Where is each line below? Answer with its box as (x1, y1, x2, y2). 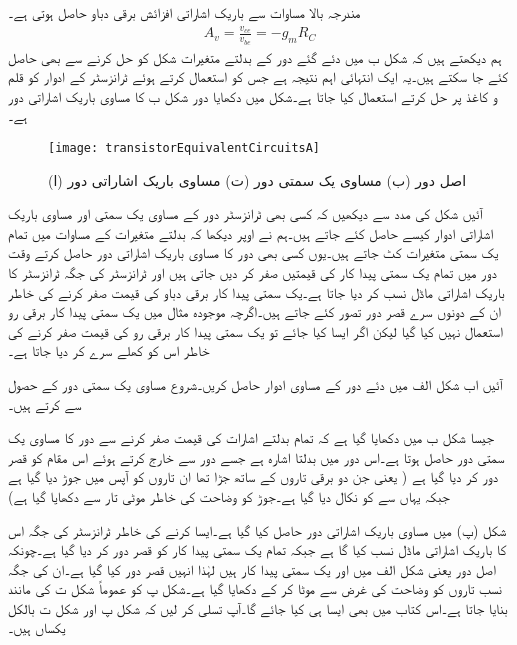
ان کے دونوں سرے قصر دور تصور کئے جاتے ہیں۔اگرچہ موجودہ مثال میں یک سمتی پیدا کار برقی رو (8, 301, 502, 322)
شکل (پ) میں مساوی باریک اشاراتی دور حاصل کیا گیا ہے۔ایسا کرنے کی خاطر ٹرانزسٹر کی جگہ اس (8, 519, 507, 540)
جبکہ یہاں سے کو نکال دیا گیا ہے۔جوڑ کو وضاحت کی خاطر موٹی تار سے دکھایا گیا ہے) (8, 485, 450, 506)
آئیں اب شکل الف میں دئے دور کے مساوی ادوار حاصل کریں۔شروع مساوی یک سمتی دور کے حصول (8, 373, 504, 394)
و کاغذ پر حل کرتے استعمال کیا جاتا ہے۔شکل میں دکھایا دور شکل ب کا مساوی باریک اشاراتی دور (8, 85, 498, 106)
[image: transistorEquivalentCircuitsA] (48, 140, 321, 155)
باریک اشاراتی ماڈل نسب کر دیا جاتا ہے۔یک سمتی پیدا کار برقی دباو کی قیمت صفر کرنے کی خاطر (8, 281, 505, 302)
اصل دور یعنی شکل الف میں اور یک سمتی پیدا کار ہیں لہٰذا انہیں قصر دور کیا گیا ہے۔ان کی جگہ (8, 558, 496, 579)
